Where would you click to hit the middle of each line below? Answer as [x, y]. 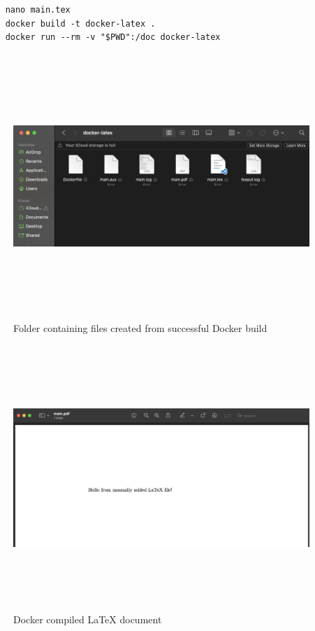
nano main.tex [38, 10]
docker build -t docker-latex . [80, 23]
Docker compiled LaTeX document [88, 619]
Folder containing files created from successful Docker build [140, 328]
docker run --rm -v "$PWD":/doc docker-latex [113, 37]
